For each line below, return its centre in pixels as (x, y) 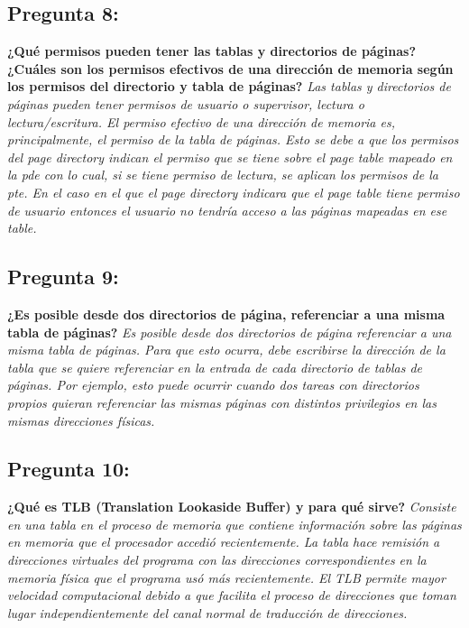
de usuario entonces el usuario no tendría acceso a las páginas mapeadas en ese (227, 210)
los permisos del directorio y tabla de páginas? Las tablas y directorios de (229, 86)
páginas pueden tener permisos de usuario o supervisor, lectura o (186, 103)
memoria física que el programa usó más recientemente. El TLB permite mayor (226, 577)
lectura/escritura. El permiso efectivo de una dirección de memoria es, (201, 121)
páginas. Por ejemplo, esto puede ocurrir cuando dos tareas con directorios (213, 385)
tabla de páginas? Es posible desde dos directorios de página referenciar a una (230, 332)
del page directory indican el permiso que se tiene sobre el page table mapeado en (230, 157)
